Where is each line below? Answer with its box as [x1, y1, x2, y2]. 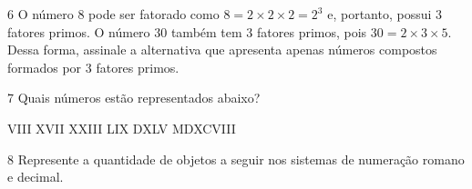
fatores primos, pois [257, 22, 367, 41]
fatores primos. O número [7, 22, 150, 41]
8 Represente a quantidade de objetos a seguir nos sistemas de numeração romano [7, 149, 465, 168]
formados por [7, 57, 82, 76]
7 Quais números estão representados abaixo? [7, 88, 261, 107]
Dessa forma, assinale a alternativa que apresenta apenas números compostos [7, 40, 437, 59]
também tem [170, 22, 242, 41]
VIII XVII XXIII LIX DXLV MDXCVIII [7, 118, 236, 137]
